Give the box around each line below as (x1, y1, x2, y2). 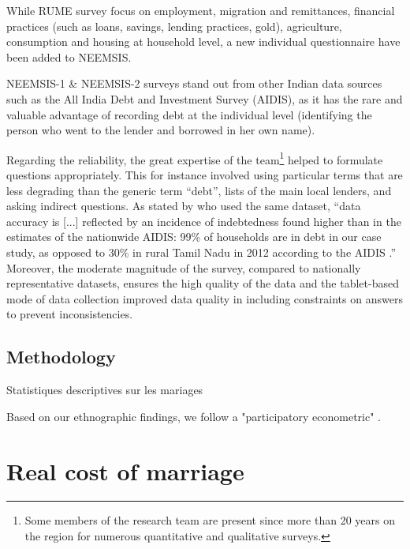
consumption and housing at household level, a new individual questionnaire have (6, 33, 401, 50)
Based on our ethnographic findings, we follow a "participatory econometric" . (6, 408, 381, 424)
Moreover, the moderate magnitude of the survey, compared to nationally (6, 259, 361, 276)
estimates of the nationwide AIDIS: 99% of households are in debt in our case (6, 228, 382, 245)
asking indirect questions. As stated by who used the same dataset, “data (6, 197, 361, 214)
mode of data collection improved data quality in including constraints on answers (6, 290, 403, 306)
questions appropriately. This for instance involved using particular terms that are (6, 167, 403, 182)
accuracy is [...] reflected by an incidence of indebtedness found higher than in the (6, 212, 401, 229)
